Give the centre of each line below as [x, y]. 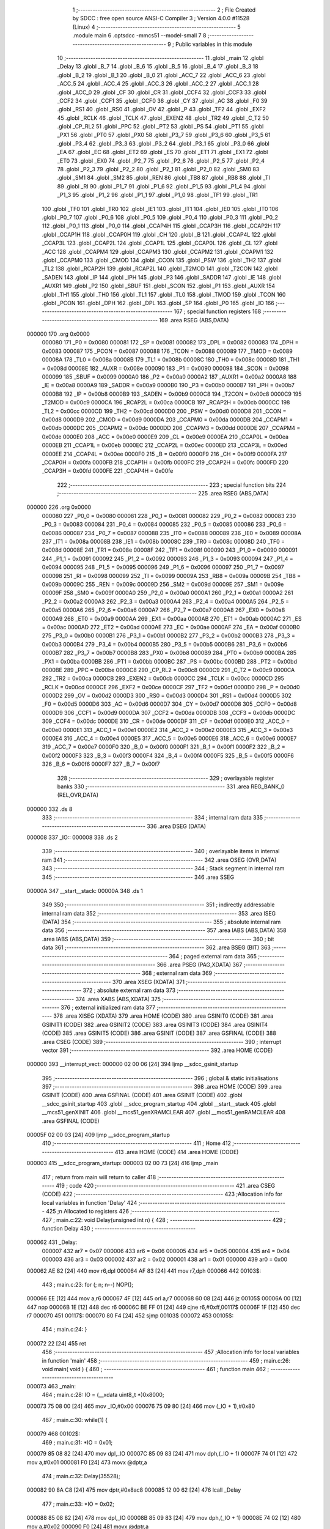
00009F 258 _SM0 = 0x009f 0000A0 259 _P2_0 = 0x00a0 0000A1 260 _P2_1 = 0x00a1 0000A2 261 [167, 593]
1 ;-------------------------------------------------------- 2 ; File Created [164, 10]
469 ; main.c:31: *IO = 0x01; [77, 1442]
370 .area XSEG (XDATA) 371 [148, 982]
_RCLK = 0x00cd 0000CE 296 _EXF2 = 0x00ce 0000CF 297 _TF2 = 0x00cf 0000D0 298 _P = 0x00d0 [171, 687]
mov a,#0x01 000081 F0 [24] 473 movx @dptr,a [87, 1462]
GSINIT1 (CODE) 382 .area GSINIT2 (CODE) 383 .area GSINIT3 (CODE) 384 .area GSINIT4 [155, 1024]
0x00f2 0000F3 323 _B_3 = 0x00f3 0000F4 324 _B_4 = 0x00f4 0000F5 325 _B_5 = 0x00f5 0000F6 [168, 755]
